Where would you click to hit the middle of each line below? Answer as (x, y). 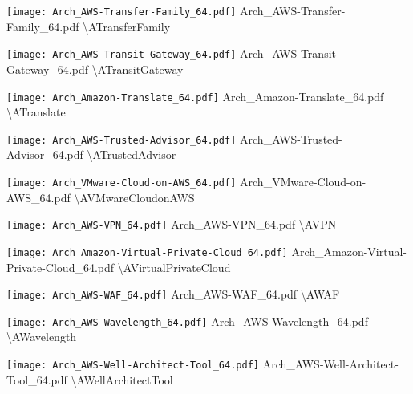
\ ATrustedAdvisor (132, 154)
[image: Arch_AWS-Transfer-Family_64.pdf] (121, 12)
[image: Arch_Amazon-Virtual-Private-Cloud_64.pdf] (147, 252)
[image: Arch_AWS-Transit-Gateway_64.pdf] (121, 55)
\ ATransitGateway (138, 69)
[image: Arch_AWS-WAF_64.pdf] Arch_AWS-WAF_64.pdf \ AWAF (173, 294)
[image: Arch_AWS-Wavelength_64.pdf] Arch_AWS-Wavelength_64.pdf (187, 321)
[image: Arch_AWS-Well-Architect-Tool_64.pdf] (133, 366)
